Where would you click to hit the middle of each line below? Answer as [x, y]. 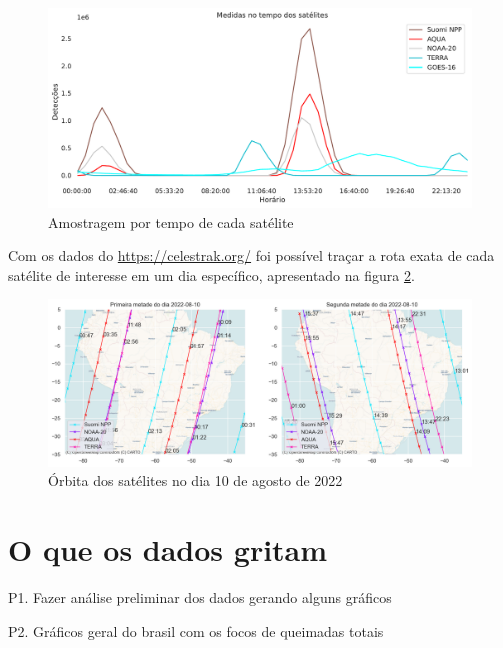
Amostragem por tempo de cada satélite [171, 221]
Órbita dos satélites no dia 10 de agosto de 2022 [195, 480]
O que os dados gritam [168, 549]
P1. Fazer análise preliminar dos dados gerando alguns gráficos [200, 596]
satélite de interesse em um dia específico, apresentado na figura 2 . [211, 274]
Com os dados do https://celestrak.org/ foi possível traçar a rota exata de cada [251, 255]
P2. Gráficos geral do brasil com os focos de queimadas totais [196, 630]
